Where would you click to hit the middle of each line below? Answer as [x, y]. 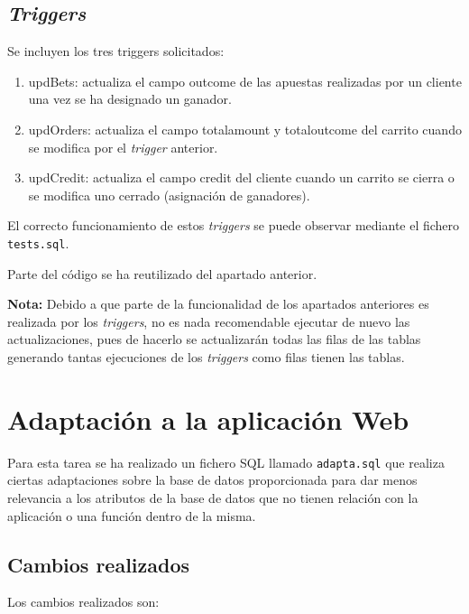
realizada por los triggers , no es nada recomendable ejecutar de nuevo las [209, 321]
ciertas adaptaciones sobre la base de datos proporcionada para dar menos [212, 480]
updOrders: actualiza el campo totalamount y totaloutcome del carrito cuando [245, 129]
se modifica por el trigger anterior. [123, 147]
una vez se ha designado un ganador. [130, 99]
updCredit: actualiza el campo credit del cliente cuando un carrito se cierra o [241, 177]
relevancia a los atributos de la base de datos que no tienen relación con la [213, 497]
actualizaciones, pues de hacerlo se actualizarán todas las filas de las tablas [214, 339]
